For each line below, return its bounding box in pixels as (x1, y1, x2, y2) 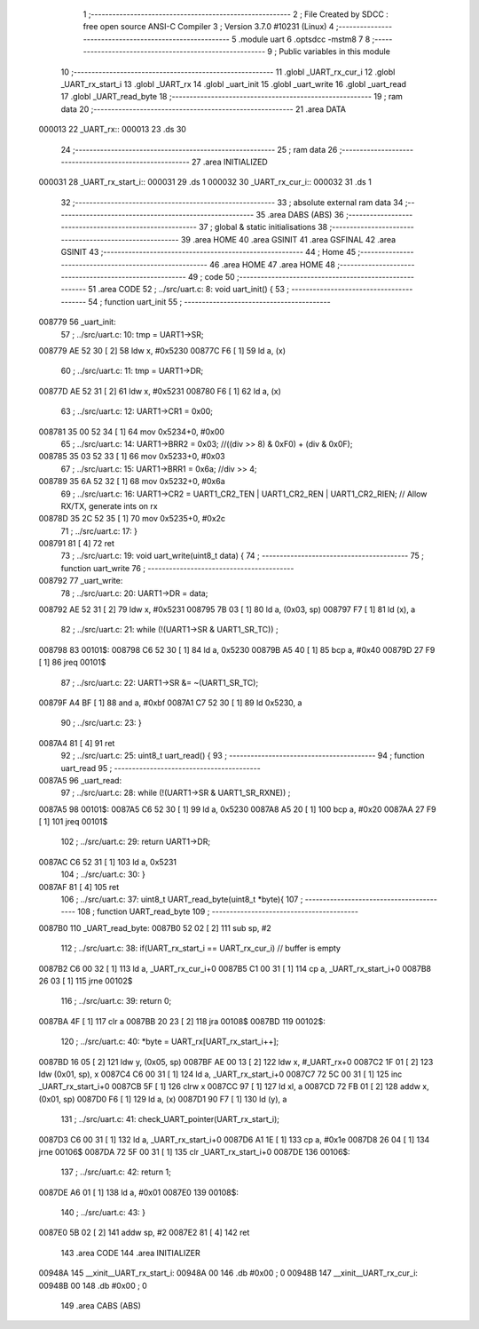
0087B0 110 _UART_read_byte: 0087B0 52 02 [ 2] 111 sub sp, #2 (38, 922, 272, 933)
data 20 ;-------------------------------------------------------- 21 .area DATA (60, 103, 346, 115)
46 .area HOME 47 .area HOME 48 (208, 259, 336, 270)
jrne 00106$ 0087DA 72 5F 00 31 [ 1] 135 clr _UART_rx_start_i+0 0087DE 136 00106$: (38, 1146, 350, 1157)
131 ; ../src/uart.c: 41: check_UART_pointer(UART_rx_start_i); (60, 1114, 279, 1125)
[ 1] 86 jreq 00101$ (38, 657, 106, 668)
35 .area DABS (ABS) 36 (255, 210, 345, 220)
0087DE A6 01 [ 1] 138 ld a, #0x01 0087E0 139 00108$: (38, 1187, 239, 1198)
